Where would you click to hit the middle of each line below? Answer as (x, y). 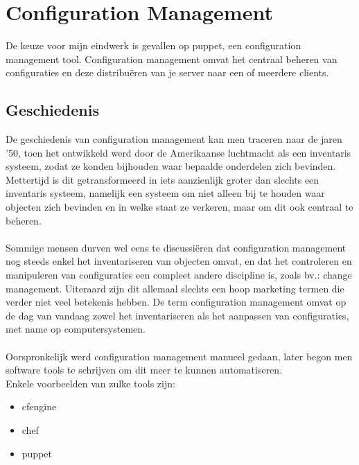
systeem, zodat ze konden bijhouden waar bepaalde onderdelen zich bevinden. (171, 166)
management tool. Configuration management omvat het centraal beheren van (172, 59)
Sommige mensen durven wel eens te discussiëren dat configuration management (176, 247)
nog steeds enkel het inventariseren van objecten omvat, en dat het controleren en (179, 261)
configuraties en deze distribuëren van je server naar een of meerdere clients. (167, 72)
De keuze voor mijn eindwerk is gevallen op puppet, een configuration (154, 45)
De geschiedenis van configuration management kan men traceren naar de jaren (174, 139)
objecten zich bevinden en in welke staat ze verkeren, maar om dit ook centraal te (179, 207)
